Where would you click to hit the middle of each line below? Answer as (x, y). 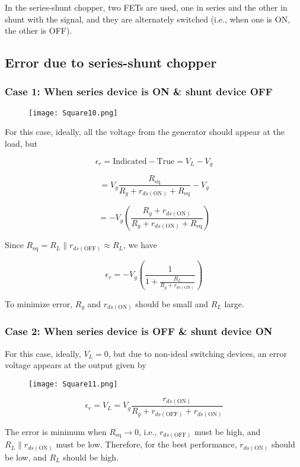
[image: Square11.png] (73, 384)
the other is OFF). (39, 30)
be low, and (26, 457)
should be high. (91, 457)
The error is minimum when (56, 431)
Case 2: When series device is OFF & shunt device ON (139, 331)
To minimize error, (39, 303)
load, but (21, 144)
